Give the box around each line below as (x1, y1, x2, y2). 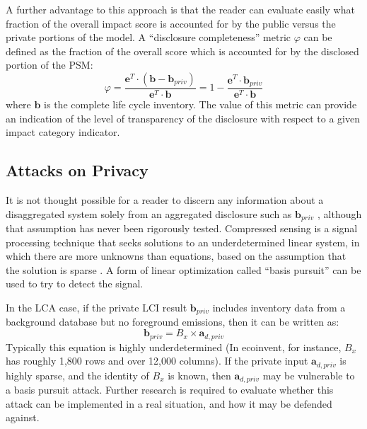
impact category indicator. (6, 125, 120, 139)
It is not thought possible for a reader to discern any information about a (6, 192, 324, 207)
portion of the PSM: (6, 57, 93, 72)
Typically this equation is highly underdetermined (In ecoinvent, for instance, (6, 339, 342, 354)
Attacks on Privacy (6, 159, 148, 181)
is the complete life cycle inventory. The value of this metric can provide (44, 97, 357, 111)
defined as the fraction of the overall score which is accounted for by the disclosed (6, 43, 359, 58)
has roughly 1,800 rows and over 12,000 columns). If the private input (6, 353, 308, 368)
